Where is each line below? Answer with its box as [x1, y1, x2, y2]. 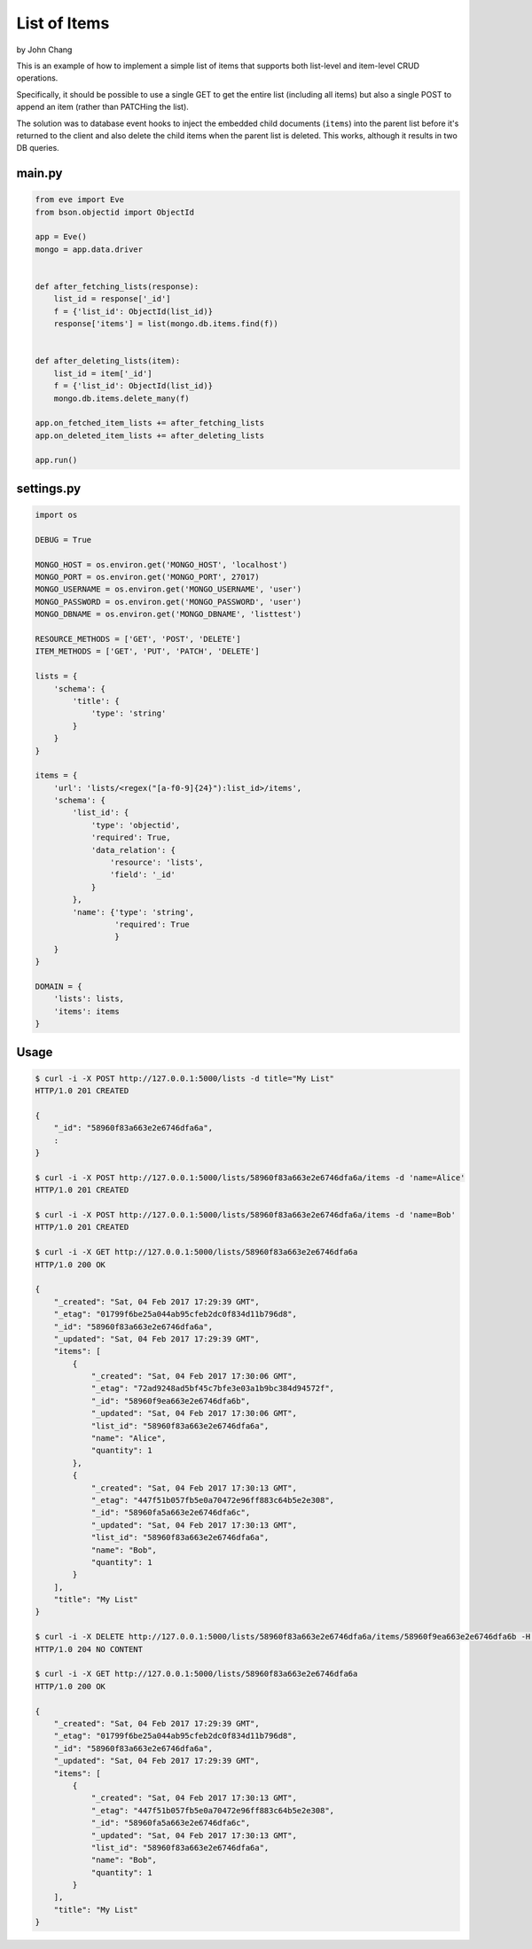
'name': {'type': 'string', [72, 907, 195, 917]
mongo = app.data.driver [35, 244, 144, 254]
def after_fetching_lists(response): [35, 282, 199, 292]
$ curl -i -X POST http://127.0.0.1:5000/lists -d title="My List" [35, 1073, 335, 1084]
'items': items [53, 1006, 120, 1016]
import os [35, 510, 78, 521]
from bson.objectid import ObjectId [35, 207, 195, 217]
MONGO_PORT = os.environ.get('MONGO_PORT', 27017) [35, 572, 261, 583]
